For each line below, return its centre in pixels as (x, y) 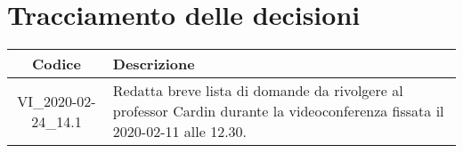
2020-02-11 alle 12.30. (180, 132)
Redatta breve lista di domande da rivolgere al (258, 91)
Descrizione (154, 64)
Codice (56, 64)
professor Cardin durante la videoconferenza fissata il (278, 111)
